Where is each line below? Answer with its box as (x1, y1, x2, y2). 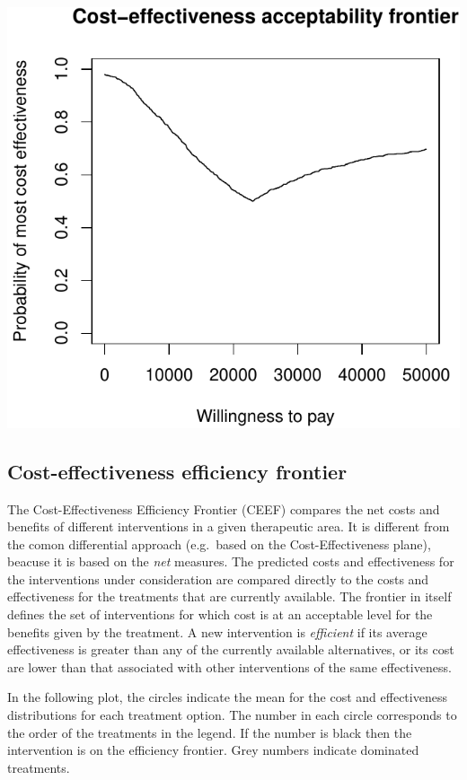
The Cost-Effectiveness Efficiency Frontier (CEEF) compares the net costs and (7, 499, 440, 518)
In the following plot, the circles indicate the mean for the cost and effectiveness (7, 688, 447, 706)
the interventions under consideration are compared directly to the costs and (7, 569, 429, 588)
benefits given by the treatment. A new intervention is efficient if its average (7, 622, 427, 641)
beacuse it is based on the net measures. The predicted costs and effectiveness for (7, 552, 454, 571)
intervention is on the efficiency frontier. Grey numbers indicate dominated (7, 741, 419, 759)
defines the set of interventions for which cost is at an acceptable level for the (7, 605, 433, 624)
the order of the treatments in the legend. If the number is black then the (7, 723, 412, 741)
